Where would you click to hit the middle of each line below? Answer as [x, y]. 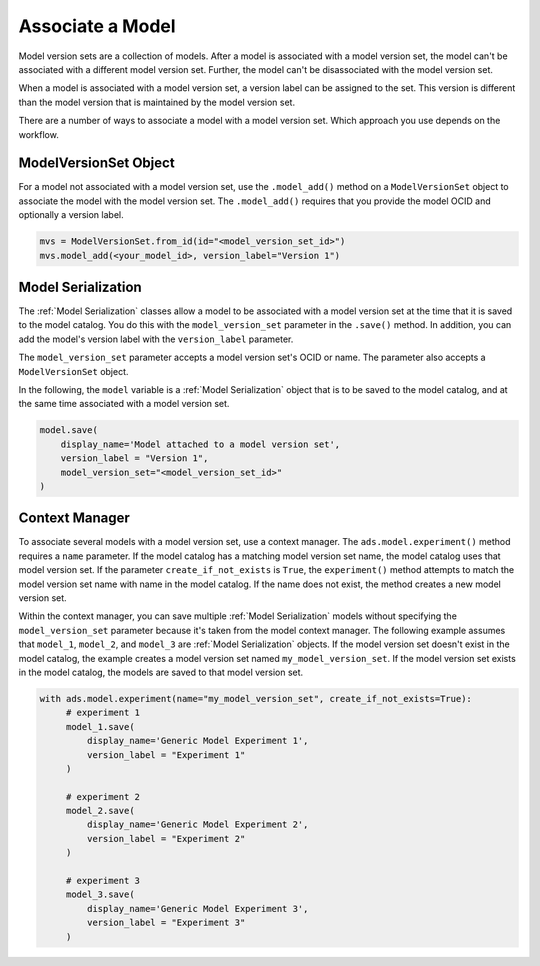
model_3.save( [100, 894]
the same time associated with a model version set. [124, 404]
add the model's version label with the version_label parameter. [156, 339]
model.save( [69, 430]
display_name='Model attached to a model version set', [200, 444]
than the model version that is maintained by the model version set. [156, 102]
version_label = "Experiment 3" [166, 923]
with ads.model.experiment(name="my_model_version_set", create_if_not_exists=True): [255, 698]
